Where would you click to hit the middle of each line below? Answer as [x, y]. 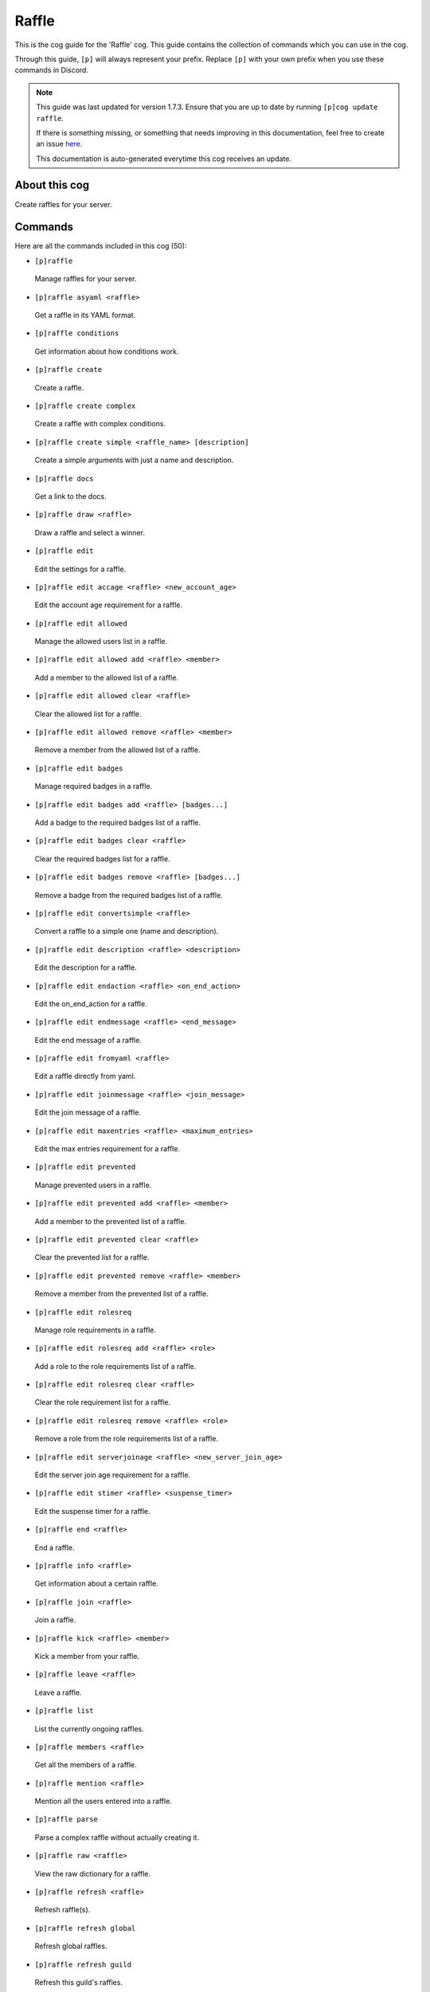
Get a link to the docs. [70, 496]
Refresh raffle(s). [63, 1910]
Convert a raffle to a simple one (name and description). [127, 931]
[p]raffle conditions [77, 333]
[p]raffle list [64, 1711]
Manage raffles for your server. [86, 279]
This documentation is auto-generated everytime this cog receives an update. [164, 159]
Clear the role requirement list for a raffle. [103, 1402]
